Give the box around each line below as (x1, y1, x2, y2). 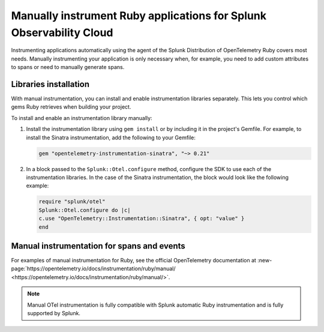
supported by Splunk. (27, 309, 81, 316)
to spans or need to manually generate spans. (11, 64, 125, 71)
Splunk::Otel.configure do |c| (38, 207, 131, 213)
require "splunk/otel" (38, 198, 106, 205)
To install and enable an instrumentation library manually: (11, 114, 152, 121)
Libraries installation (11, 79, 90, 89)
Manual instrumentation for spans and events (11, 241, 185, 251)
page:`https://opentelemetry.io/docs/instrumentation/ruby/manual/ (11, 265, 176, 273)
